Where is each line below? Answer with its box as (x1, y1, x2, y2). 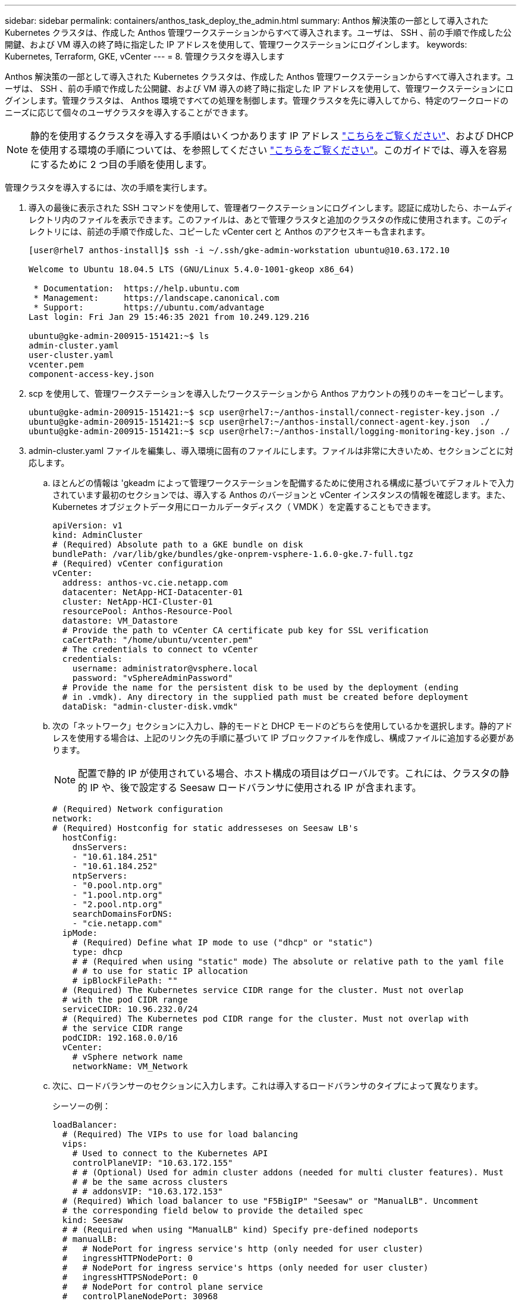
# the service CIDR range (62, 1023, 183, 1033)
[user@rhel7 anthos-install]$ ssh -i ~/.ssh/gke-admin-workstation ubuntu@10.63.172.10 (29, 245, 450, 255)
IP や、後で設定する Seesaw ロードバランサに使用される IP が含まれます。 (90, 782, 422, 793)
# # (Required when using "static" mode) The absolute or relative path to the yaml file (72, 957, 504, 966)
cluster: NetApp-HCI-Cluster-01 (62, 597, 213, 606)
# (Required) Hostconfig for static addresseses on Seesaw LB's (52, 823, 359, 833)
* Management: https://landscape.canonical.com (33, 293, 280, 303)
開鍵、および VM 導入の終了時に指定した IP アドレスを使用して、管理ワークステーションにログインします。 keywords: (5, 39, 467, 49)
